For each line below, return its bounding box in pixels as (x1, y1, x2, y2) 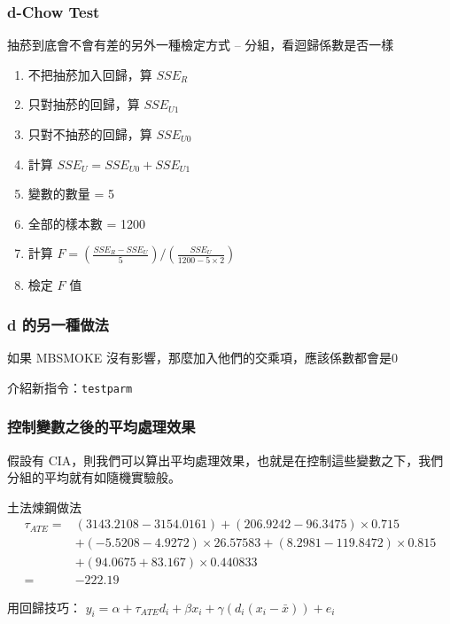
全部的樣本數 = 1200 (27, 214, 146, 232)
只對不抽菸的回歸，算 (27, 125, 152, 143)
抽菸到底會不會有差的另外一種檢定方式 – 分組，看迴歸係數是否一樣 (7, 35, 394, 54)
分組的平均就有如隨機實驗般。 (7, 468, 181, 487)
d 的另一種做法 (7, 313, 109, 335)
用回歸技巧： (7, 597, 81, 616)
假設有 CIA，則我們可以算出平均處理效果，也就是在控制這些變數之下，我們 (7, 450, 444, 469)
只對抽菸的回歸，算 (27, 95, 140, 113)
